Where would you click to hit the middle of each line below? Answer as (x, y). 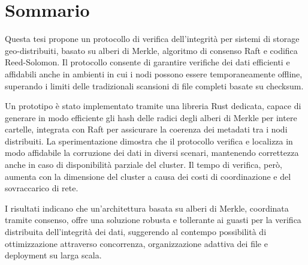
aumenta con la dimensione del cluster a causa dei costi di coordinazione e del (148, 176)
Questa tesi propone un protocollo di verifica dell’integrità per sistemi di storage (152, 39)
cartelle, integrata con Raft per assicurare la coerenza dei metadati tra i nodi (146, 129)
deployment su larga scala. (53, 255)
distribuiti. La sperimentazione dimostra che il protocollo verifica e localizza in (149, 141)
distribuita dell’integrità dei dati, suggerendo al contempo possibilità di (136, 232)
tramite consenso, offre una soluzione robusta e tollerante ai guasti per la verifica (153, 220)
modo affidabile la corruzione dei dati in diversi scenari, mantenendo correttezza (152, 153)
